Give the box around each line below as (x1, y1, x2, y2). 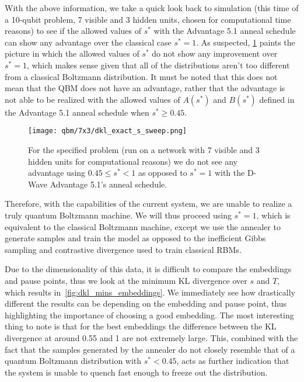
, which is (256, 209, 291, 221)
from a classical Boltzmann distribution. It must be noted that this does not (5, 70, 278, 82)
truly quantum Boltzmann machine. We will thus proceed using (5, 209, 232, 221)
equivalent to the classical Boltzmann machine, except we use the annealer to (5, 220, 281, 232)
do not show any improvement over (152, 47, 278, 60)
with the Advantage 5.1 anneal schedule (153, 25, 296, 37)
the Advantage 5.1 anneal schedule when (5, 106, 149, 118)
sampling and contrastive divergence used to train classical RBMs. (5, 243, 242, 255)
